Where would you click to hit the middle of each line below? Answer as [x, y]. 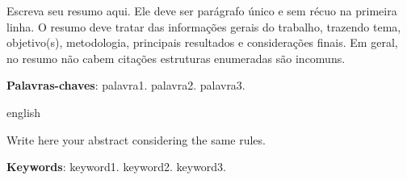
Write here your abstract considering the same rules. [136, 139]
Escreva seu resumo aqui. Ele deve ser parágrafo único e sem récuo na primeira [202, 10]
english [24, 112]
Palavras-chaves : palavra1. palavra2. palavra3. [126, 85]
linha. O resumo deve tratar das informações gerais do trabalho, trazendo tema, [204, 26]
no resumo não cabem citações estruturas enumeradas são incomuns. [176, 58]
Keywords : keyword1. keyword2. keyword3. [117, 167]
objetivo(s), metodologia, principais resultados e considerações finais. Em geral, [202, 42]
